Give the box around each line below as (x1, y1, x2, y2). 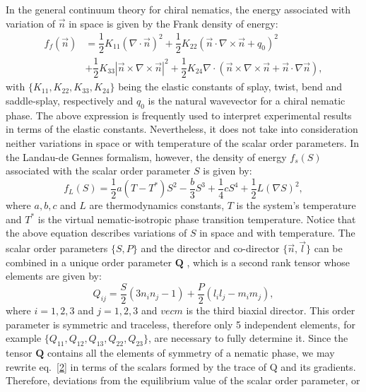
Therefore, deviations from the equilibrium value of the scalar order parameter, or (6, 373, 360, 388)
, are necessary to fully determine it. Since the (148, 331, 348, 345)
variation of (6, 16, 56, 30)
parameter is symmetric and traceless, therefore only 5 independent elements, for (6, 316, 355, 331)
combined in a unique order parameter (6, 254, 172, 269)
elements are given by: (6, 268, 102, 283)
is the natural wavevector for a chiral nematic (148, 93, 346, 107)
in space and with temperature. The (199, 225, 355, 240)
